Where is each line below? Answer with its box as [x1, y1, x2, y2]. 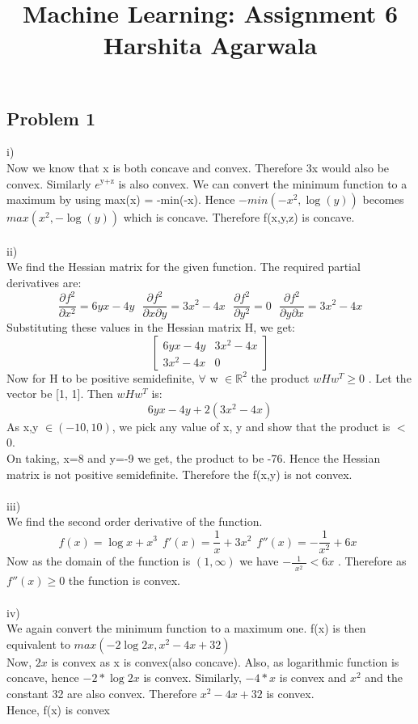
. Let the [368, 369, 412, 386]
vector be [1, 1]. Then [6, 385, 113, 402]
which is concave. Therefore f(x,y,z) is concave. [123, 209, 355, 226]
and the [365, 669, 403, 686]
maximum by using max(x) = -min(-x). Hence [6, 191, 235, 208]
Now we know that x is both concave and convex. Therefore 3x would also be [6, 159, 390, 176]
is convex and [279, 669, 347, 686]
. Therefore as [337, 553, 407, 569]
